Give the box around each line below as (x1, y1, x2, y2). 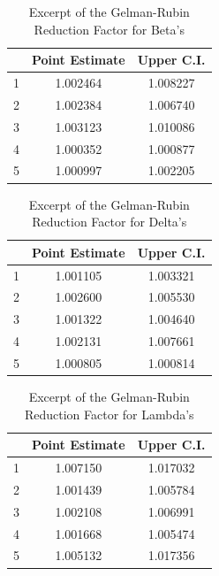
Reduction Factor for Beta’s (34, 19, 185, 38)
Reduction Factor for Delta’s (32, 212, 187, 231)
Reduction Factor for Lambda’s (24, 404, 194, 423)
